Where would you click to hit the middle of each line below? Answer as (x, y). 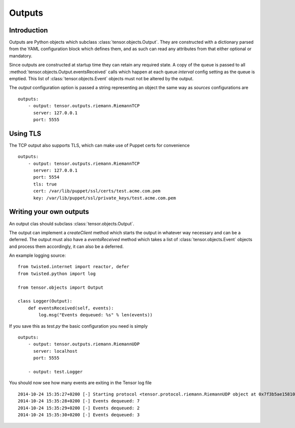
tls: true (45, 184)
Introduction (29, 30)
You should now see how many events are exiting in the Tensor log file (80, 383)
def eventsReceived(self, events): (71, 308)
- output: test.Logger (55, 372)
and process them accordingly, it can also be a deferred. (66, 246)
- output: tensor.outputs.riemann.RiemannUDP (84, 344)
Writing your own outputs (49, 212)
